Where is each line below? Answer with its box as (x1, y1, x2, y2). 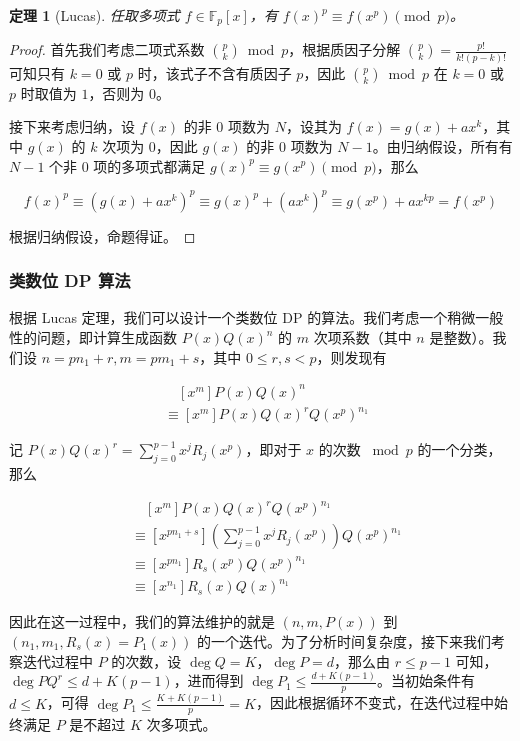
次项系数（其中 (313, 327, 412, 348)
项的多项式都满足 (93, 155, 206, 176)
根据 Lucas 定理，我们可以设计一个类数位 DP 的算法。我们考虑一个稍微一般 (9, 307, 504, 328)
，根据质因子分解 (288, 39, 401, 60)
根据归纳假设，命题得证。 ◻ (9, 225, 196, 246)
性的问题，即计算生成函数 (9, 327, 177, 348)
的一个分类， (417, 439, 502, 460)
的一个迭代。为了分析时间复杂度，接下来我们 (197, 630, 492, 651)
